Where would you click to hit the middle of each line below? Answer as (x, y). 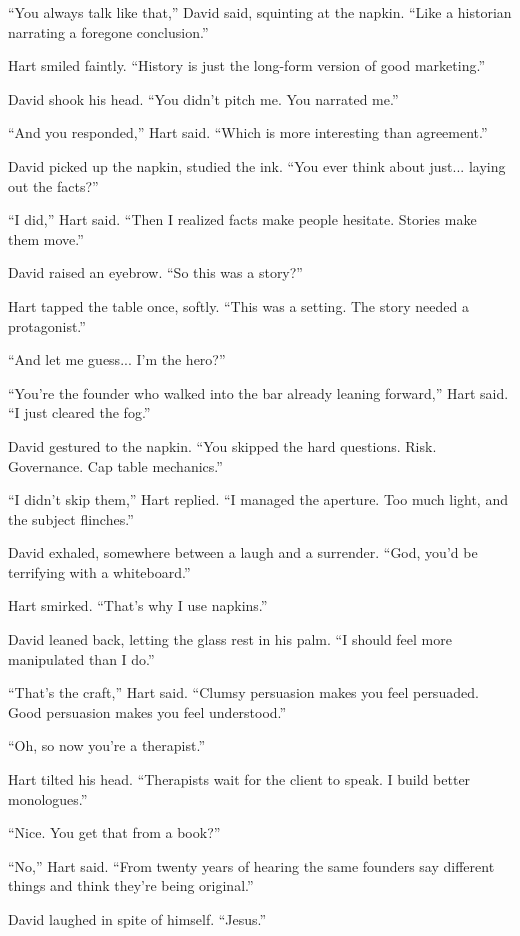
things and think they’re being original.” (131, 885)
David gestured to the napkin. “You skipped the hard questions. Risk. (222, 445)
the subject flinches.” (71, 518)
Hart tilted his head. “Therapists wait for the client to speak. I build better (239, 779)
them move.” (46, 238)
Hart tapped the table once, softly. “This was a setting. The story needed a (238, 305)
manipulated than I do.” (81, 658)
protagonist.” (47, 325)
